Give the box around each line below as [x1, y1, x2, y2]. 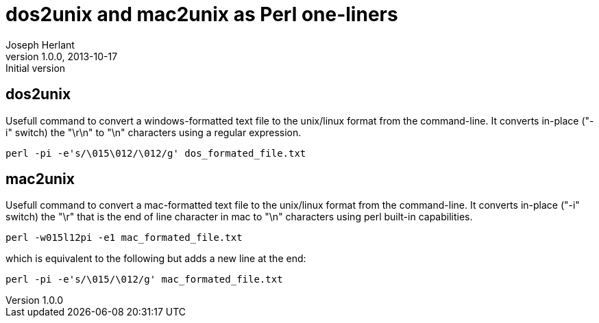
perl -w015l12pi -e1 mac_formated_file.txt [5, 232, 243, 244]
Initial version [5, 62, 66, 74]
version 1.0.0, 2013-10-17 [5, 50, 118, 62]
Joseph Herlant [5, 38, 75, 51]
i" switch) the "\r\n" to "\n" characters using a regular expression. [5, 126, 302, 138]
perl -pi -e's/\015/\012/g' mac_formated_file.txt [5, 274, 283, 285]
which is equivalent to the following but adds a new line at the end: [5, 253, 306, 265]
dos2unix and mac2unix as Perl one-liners [5, 3, 398, 26]
